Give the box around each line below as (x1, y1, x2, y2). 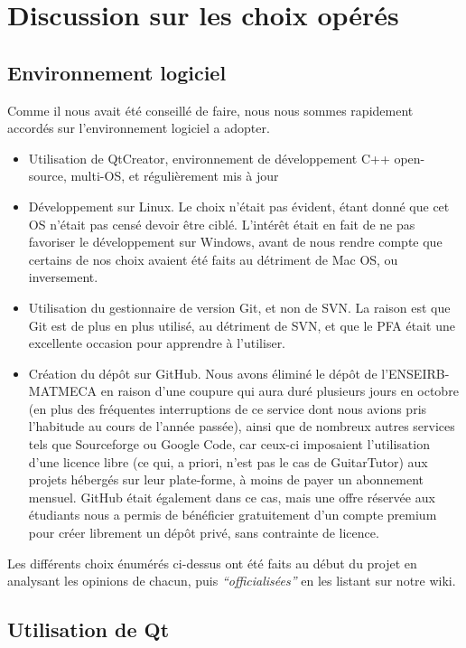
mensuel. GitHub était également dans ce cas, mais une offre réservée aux (28, 487, 435, 506)
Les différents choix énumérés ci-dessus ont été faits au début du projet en (7, 553, 417, 572)
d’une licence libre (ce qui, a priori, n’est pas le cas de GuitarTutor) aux (28, 452, 428, 471)
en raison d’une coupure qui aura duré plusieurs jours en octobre (100, 381, 459, 400)
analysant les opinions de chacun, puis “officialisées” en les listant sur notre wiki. (7, 571, 456, 590)
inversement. (28, 268, 98, 286)
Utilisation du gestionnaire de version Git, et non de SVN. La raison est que (28, 297, 451, 316)
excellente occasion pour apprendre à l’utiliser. (28, 333, 286, 352)
